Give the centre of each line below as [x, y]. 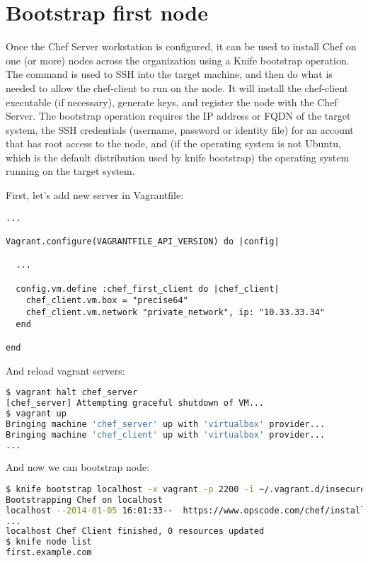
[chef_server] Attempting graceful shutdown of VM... [135, 403]
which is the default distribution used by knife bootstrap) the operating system [178, 157]
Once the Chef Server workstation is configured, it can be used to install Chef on [181, 46]
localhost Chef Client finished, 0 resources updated [135, 531]
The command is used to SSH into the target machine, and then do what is [169, 74]
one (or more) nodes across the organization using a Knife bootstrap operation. [178, 60]
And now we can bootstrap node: [78, 467]
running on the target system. [70, 171]
